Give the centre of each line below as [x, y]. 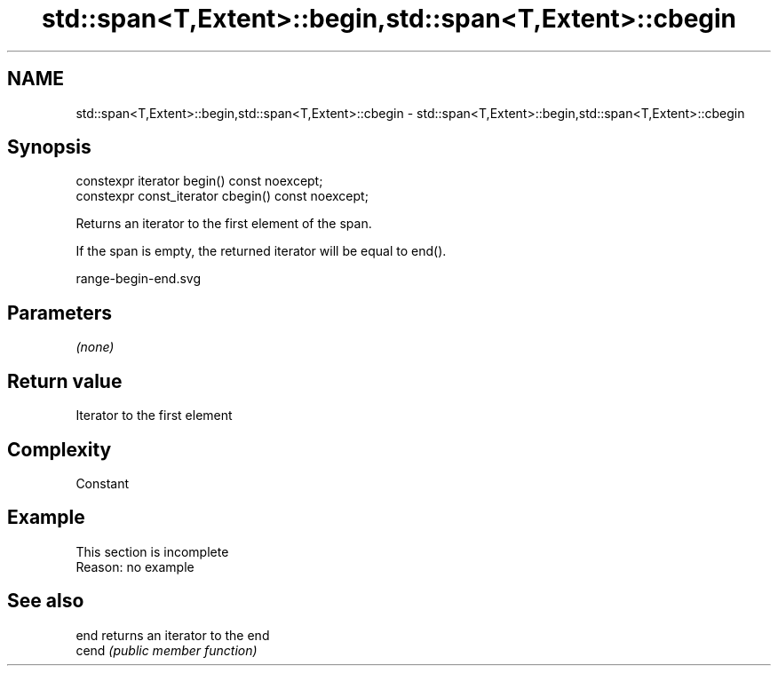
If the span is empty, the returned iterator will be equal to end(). [261, 251]
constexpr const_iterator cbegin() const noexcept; [222, 196]
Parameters [60, 313]
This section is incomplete [152, 551]
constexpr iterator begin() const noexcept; [199, 181]
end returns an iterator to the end [173, 635]
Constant [103, 483]
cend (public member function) [167, 650]
